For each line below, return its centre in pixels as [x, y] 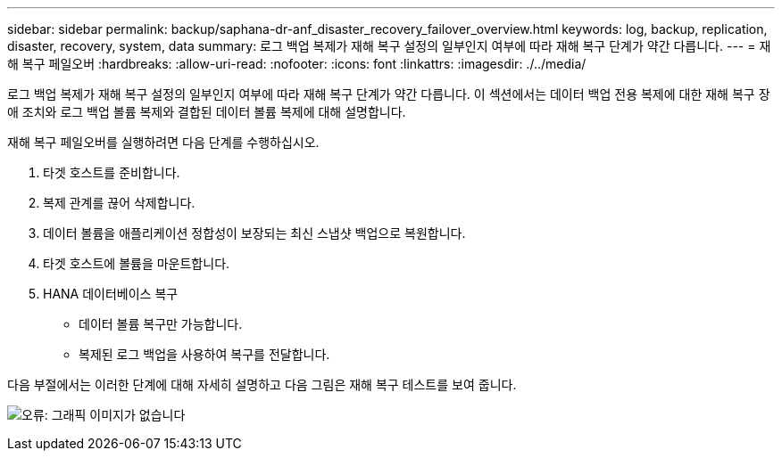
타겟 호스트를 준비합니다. [112, 172]
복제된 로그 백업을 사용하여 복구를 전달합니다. [204, 354]
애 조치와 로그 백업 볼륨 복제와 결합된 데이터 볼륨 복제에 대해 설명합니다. [207, 112]
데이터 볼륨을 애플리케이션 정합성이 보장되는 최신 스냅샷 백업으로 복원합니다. [254, 233]
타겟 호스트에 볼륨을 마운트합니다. [137, 263]
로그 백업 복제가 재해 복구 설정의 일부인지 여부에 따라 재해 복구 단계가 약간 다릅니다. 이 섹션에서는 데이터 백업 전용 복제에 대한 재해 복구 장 [389, 94]
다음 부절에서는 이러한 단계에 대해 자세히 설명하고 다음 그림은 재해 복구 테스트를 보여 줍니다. [262, 384]
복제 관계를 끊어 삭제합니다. [119, 203]
